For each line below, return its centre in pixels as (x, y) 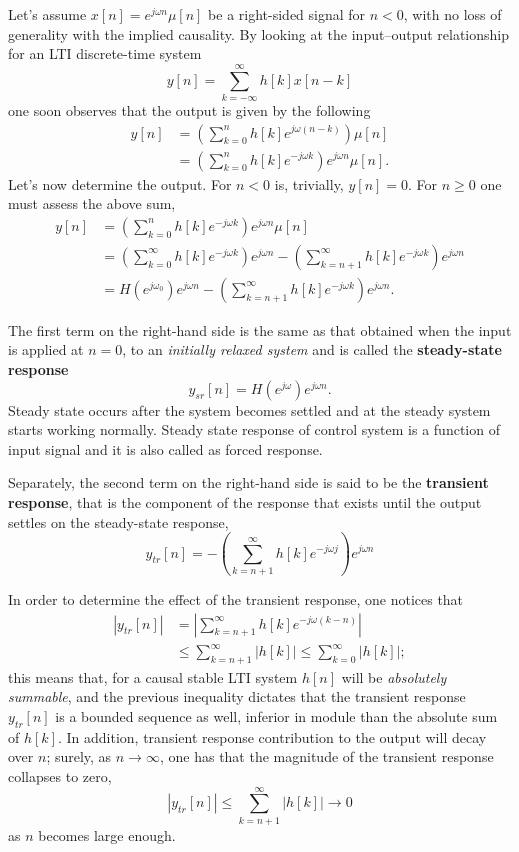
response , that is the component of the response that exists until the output (245, 502)
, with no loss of (452, 14)
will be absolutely (394, 676)
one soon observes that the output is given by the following (189, 109)
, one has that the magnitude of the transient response (326, 756)
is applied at (46, 349)
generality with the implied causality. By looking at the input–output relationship (259, 33)
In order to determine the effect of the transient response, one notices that (236, 598)
